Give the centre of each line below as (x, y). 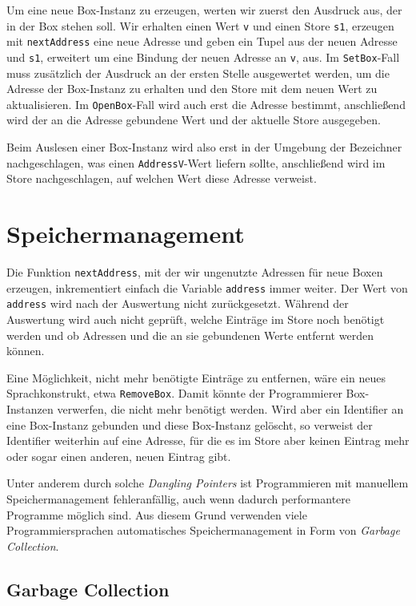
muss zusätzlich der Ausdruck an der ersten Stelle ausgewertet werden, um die (198, 73)
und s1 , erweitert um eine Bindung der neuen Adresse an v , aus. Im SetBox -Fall (203, 57)
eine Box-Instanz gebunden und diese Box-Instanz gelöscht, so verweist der (190, 424)
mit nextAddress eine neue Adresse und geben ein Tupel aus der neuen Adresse (202, 41)
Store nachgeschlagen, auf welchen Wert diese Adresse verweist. (162, 178)
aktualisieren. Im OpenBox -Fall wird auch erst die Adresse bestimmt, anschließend (206, 104)
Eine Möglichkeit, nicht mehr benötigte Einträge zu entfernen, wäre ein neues (196, 377)
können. (26, 351)
